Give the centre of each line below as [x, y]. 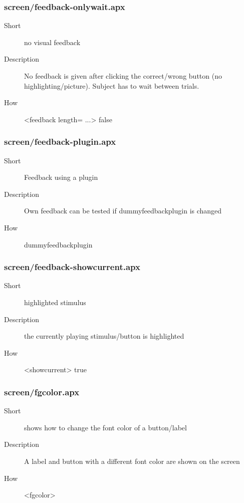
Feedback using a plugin [61, 177]
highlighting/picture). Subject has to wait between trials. [112, 85]
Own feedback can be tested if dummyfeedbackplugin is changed [123, 211]
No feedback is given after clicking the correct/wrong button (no [123, 76]
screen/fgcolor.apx [42, 392]
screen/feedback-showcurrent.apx [72, 267]
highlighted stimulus [55, 302]
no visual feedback [52, 42]
